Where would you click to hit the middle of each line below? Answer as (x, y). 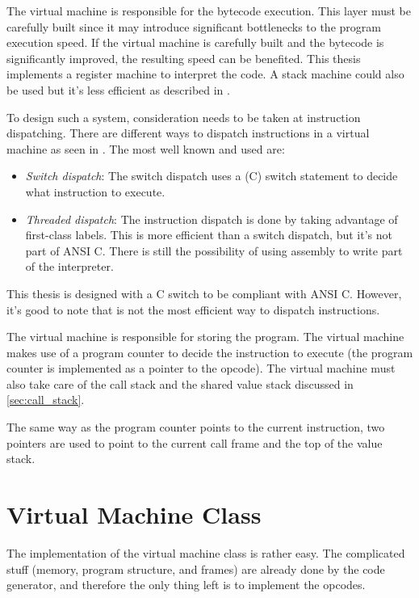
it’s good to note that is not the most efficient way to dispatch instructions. (193, 309)
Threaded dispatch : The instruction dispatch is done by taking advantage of (212, 219)
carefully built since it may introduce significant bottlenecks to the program (194, 26)
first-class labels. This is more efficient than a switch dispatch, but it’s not (209, 235)
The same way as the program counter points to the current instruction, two (196, 427)
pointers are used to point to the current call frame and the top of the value (195, 442)
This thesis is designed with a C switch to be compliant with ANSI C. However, (204, 293)
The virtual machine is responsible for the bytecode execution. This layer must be (209, 11)
